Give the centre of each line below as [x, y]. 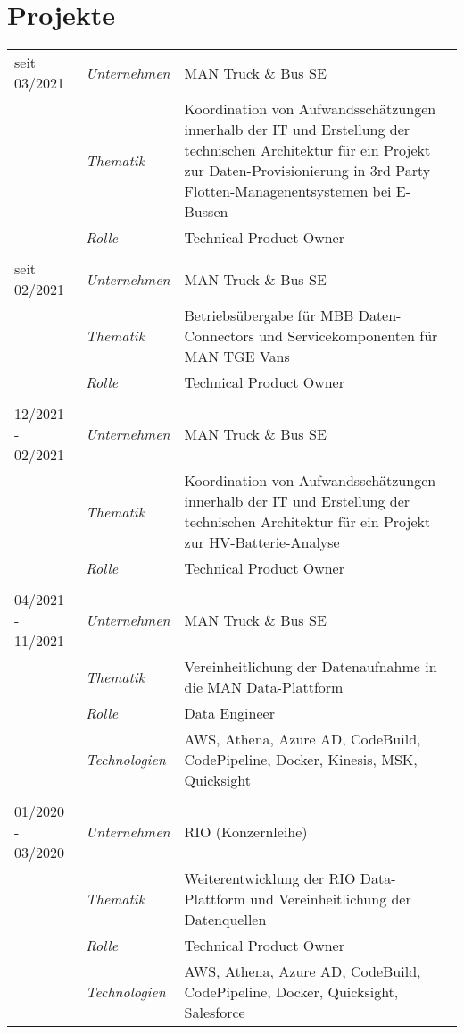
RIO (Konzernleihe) [246, 832]
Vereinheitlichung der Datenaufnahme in [311, 667]
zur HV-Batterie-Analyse [262, 542]
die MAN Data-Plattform [264, 687]
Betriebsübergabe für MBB [269, 315]
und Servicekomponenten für [348, 336]
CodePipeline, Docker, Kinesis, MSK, [301, 760]
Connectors [219, 336]
